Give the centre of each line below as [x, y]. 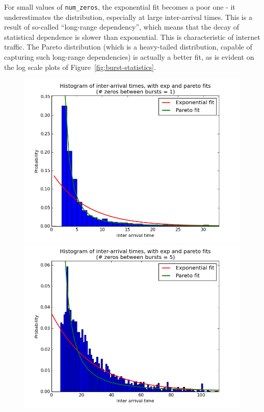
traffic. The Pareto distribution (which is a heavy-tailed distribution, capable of [128, 47]
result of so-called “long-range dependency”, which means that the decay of [122, 27]
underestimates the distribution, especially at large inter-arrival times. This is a [128, 17]
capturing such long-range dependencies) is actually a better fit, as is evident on [129, 57]
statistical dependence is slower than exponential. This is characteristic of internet [132, 37]
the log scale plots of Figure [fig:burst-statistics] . [80, 67]
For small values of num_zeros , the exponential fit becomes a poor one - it [120, 7]
